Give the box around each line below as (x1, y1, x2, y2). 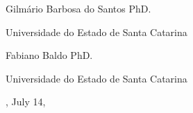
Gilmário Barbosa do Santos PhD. (6, 1, 151, 15)
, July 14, (6, 94, 46, 109)
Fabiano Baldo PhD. (6, 48, 93, 62)
